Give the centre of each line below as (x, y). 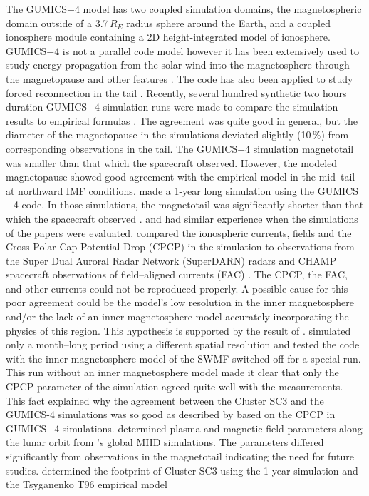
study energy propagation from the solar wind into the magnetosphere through (178, 65)
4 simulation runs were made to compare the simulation (217, 107)
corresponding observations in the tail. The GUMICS (122, 148)
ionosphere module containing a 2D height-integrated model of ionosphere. (168, 37)
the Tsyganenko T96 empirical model (87, 484)
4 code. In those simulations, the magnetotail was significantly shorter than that (188, 204)
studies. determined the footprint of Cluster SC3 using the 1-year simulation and (182, 470)
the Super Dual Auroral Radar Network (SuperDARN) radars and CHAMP (171, 260)
